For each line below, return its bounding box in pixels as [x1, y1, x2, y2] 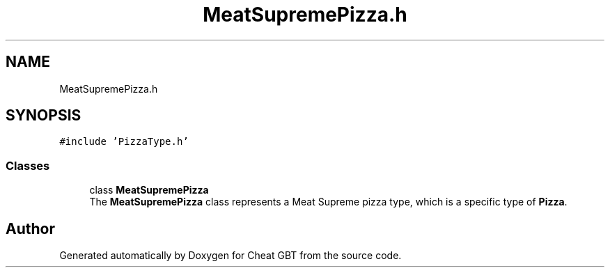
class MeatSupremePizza [89, 184, 209, 196]
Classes [6, 158, 50, 173]
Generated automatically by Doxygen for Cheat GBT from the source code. [59, 249, 402, 262]
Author [6, 219, 55, 237]
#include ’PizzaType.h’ [59, 136, 189, 148]
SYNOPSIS [6, 107, 81, 125]
